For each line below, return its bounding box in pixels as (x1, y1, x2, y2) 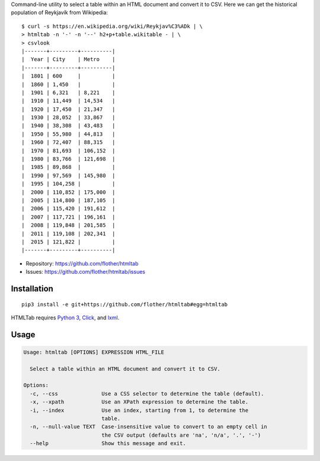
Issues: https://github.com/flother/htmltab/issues (25, 268, 145, 276)
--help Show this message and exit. (30, 440, 186, 447)
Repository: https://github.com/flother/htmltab (25, 260, 139, 267)
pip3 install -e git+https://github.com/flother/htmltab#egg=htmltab (21, 301, 228, 308)
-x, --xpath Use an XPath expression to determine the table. (30, 399, 249, 405)
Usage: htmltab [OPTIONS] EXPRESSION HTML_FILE (23, 348, 164, 356)
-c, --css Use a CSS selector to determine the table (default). (30, 390, 264, 397)
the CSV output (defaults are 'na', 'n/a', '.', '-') (101, 431, 261, 438)
